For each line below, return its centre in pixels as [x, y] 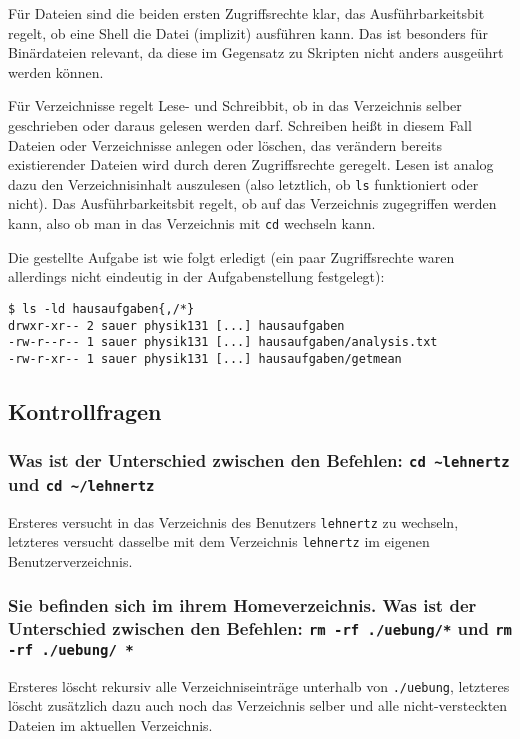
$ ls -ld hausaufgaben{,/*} [101, 308]
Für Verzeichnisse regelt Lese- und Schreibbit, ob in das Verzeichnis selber [235, 105]
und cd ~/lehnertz [81, 483]
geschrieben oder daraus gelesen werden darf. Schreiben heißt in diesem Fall [240, 124]
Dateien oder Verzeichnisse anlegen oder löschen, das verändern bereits [225, 144]
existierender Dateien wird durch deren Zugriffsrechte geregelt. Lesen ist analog [251, 164]
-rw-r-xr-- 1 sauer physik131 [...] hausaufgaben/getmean [205, 358]
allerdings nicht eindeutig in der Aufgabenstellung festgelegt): [196, 276]
